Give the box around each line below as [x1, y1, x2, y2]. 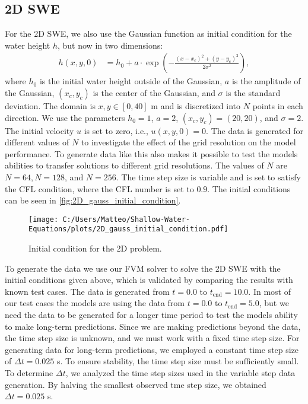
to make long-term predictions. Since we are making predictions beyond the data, [5, 320, 301, 332]
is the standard [226, 87, 281, 99]
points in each [252, 100, 303, 112]
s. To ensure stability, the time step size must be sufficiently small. [56, 355, 299, 367]
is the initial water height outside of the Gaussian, [39, 75, 223, 87]
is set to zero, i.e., [84, 124, 148, 136]
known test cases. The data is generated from [5, 285, 170, 297]
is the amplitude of [231, 75, 301, 87]
